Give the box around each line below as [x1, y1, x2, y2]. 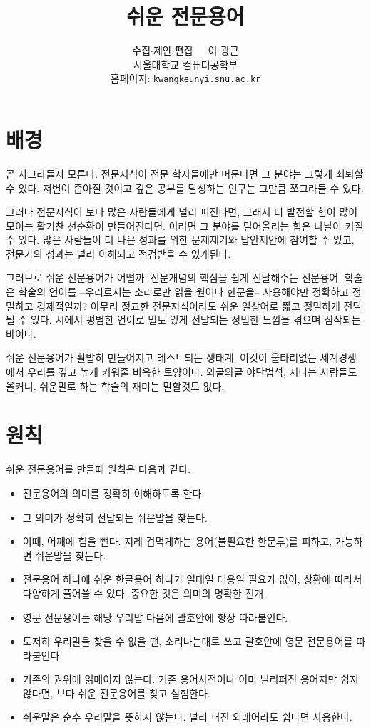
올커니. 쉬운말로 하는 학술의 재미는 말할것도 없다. [6, 378, 225, 393]
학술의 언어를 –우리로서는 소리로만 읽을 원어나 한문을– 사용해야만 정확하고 [18, 284, 349, 299]
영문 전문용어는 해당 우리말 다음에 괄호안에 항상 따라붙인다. [22, 609, 288, 624]
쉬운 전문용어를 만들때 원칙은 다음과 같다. [6, 462, 191, 477]
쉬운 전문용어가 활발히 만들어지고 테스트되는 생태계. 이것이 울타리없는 [6, 350, 317, 365]
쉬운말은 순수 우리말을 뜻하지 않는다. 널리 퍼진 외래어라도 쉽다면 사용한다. [22, 709, 352, 724]
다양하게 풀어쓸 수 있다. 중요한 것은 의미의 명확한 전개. [22, 585, 267, 600]
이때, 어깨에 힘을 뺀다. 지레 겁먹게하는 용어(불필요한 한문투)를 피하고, [22, 534, 332, 549]
